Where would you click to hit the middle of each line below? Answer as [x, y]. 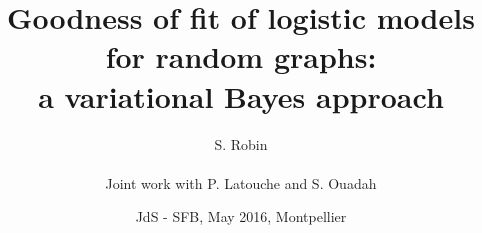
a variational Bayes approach [241, 95]
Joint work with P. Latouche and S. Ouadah [241, 182]
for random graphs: [241, 56]
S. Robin [241, 143]
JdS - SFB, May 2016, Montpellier [241, 216]
